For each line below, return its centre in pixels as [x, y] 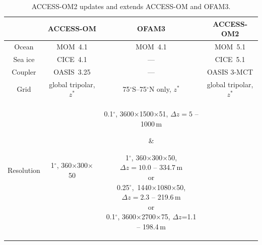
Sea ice [24, 59]
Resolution [24, 170]
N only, [160, 89]
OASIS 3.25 [72, 71]
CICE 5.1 [230, 59]
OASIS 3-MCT [230, 71]
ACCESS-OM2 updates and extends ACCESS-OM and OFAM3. [131, 6]
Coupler [24, 71]
